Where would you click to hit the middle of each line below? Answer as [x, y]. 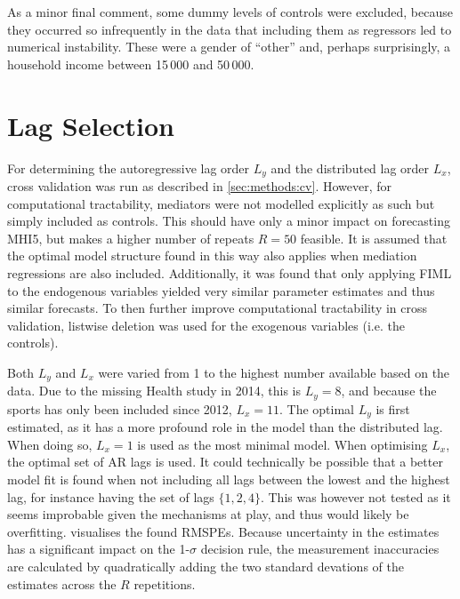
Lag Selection [91, 125]
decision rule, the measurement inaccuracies [320, 549]
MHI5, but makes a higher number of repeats [131, 238]
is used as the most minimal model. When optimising [282, 444]
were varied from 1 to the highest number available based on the [274, 372]
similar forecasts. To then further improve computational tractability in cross [218, 308]
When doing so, [50, 444]
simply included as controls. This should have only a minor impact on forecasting [229, 221]
